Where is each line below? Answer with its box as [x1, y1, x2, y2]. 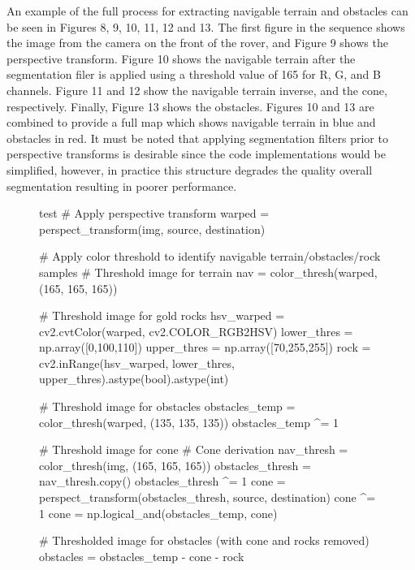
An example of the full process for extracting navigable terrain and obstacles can [6, 2, 409, 19]
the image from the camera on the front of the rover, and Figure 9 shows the [6, 34, 388, 51]
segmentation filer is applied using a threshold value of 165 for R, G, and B [6, 66, 381, 83]
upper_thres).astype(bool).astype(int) [39, 370, 229, 387]
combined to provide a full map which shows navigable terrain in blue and [6, 114, 376, 131]
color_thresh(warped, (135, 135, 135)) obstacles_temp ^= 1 [39, 413, 339, 430]
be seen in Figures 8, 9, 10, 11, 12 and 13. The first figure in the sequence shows [6, 18, 405, 35]
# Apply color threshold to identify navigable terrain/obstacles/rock [39, 248, 381, 265]
